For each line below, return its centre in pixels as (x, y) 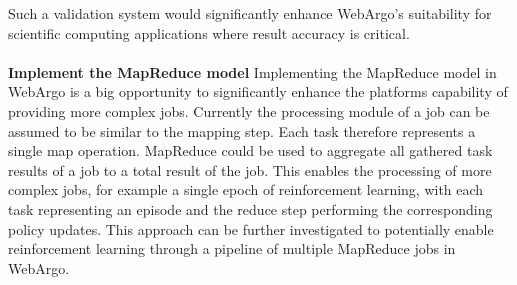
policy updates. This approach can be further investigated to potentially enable (251, 228)
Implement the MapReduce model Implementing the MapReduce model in (252, 71)
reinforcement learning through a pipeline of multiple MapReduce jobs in (232, 248)
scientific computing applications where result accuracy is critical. (209, 32)
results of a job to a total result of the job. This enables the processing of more (250, 169)
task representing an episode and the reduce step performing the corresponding (250, 208)
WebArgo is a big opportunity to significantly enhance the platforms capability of (258, 91)
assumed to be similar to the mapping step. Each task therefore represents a (242, 130)
